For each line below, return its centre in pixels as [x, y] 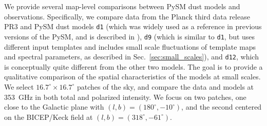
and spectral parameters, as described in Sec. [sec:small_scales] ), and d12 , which [131, 57]
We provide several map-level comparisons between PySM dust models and [122, 6]
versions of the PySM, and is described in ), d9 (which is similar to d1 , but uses [130, 36]
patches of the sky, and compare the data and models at [165, 86]
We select [19, 86]
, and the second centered [222, 107]
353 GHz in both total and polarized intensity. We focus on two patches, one [125, 97]
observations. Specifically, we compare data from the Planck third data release [127, 16]
